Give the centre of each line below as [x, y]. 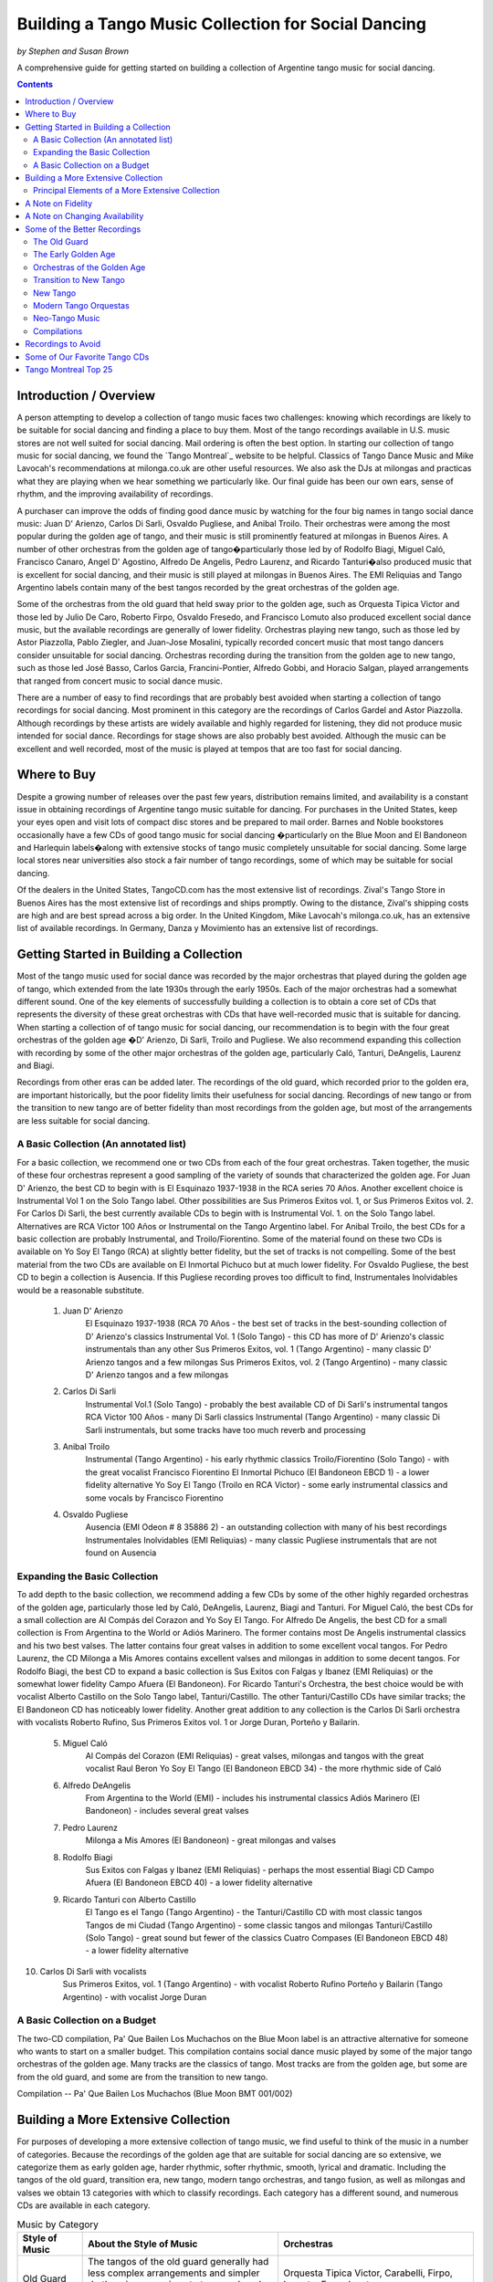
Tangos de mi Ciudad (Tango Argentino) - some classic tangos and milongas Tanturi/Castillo [259, 1925]
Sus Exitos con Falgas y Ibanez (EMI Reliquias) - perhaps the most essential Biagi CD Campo [260, 1870]
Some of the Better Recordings [83, 229]
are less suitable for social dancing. [84, 1120]
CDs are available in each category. [84, 2205]
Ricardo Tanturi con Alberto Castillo [129, 1900]
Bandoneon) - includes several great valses [167, 1811]
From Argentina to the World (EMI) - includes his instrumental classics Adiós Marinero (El [252, 1798]
